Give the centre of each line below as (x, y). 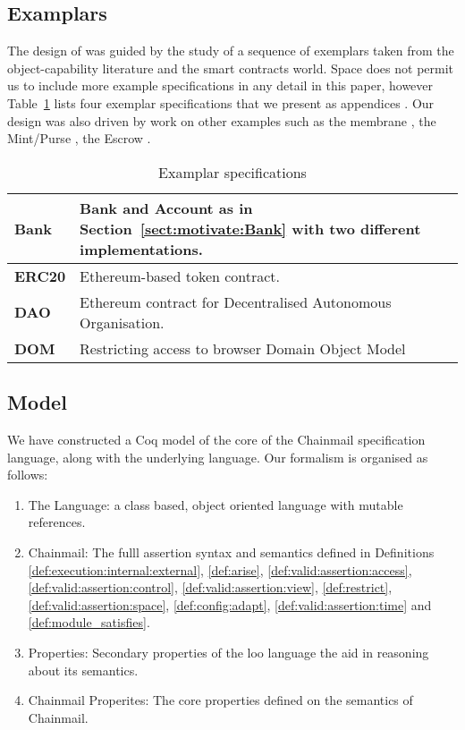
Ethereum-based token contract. (180, 276)
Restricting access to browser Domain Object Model (243, 348)
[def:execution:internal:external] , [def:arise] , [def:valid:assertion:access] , (220, 569)
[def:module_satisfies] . (89, 622)
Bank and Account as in (166, 208)
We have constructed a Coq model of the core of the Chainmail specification (216, 439)
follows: (28, 475)
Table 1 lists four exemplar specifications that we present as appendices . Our (221, 102)
